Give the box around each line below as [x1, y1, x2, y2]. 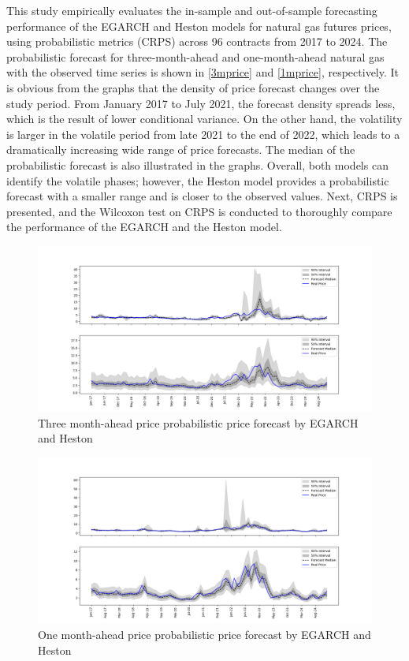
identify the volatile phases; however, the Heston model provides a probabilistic [6, 172, 389, 189]
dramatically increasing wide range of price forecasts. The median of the [6, 141, 355, 158]
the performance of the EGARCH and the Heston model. [6, 218, 282, 235]
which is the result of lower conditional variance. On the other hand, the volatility [6, 110, 403, 127]
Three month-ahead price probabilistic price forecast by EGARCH [38, 414, 359, 431]
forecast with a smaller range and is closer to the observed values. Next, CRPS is [6, 188, 398, 204]
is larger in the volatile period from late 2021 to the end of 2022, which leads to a [6, 125, 400, 142]
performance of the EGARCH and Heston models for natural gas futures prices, [6, 17, 392, 34]
